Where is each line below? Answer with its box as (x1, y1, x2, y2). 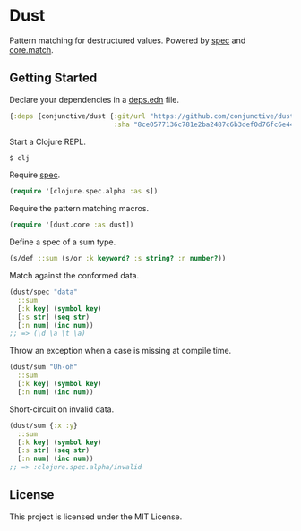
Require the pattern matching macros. (9, 203, 150, 214)
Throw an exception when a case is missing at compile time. (9, 346, 232, 356)
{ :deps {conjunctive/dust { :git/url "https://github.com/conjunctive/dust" (9, 111, 298, 121)
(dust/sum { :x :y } (9, 421, 78, 430)
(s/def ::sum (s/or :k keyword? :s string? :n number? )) (9, 254, 227, 263)
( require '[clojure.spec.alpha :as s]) (9, 187, 159, 196)
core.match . (9, 44, 54, 55)
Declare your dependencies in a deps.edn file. (9, 94, 180, 105)
